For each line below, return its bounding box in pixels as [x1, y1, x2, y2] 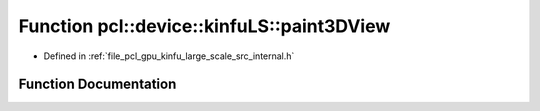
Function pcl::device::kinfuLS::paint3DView [18, 15, 391, 37]
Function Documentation [18, 76, 177, 93]
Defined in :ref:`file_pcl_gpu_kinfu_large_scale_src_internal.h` [43, 50, 295, 62]
